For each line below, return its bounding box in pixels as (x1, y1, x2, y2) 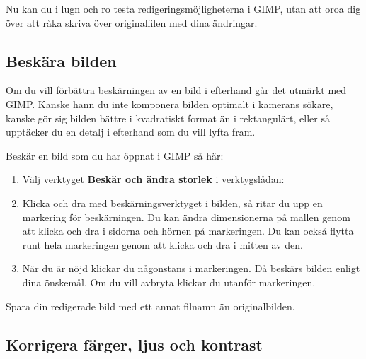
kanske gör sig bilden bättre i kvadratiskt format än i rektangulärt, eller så (6, 110, 330, 125)
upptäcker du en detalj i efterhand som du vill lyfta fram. (6, 124, 256, 139)
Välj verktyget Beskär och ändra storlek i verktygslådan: (22, 172, 285, 187)
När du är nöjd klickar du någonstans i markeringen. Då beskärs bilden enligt (22, 261, 360, 276)
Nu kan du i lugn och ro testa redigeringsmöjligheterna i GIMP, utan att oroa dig (6, 1, 361, 16)
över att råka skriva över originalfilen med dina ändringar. (6, 15, 258, 30)
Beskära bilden (6, 49, 117, 71)
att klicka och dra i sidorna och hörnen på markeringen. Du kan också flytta (22, 223, 354, 238)
